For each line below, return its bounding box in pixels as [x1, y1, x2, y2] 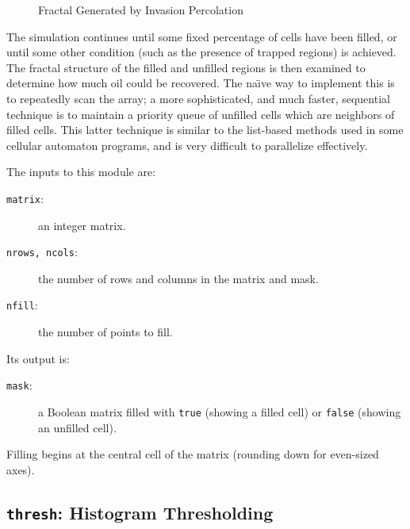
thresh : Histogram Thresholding [6, 500, 274, 524]
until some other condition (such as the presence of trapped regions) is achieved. [6, 44, 397, 60]
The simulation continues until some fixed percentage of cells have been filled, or [6, 28, 397, 44]
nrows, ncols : [6, 243, 78, 260]
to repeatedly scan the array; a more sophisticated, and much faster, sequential [6, 90, 390, 106]
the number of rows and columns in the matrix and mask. [38, 270, 319, 286]
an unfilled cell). [38, 419, 117, 435]
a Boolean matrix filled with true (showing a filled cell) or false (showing [38, 403, 401, 420]
